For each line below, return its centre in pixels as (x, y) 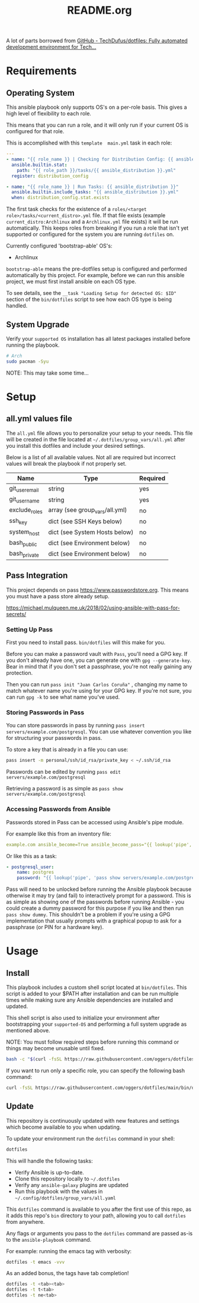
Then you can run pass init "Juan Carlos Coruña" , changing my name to (97, 685)
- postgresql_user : (30, 867)
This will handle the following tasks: (49, 1161)
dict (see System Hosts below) (91, 532)
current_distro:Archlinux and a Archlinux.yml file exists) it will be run (92, 222)
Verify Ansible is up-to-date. (49, 1172)
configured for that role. (35, 131)
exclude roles (26, 511)
